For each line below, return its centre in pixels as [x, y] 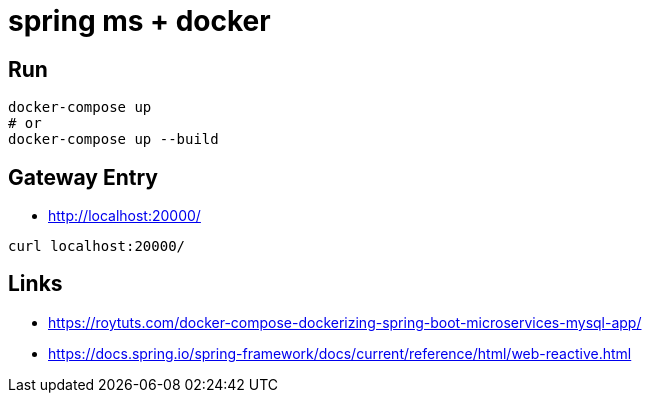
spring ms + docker [139, 21]
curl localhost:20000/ [97, 246]
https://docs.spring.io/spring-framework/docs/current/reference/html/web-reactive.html [340, 353]
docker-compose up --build [113, 139]
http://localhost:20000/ [124, 216]
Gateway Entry [83, 177]
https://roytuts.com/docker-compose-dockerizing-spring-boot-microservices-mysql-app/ [345, 322]
